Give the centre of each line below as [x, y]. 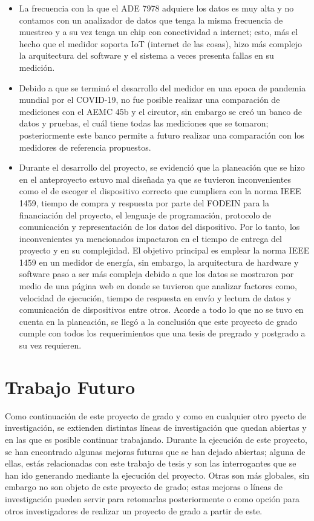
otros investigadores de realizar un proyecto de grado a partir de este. [134, 510]
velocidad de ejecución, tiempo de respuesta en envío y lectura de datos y [155, 297]
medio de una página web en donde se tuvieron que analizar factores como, [158, 286]
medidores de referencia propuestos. [85, 147]
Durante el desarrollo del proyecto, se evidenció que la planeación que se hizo [162, 167]
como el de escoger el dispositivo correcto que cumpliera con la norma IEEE [160, 191]
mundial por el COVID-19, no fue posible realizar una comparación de [149, 100]
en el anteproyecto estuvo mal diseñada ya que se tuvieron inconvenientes [155, 179]
